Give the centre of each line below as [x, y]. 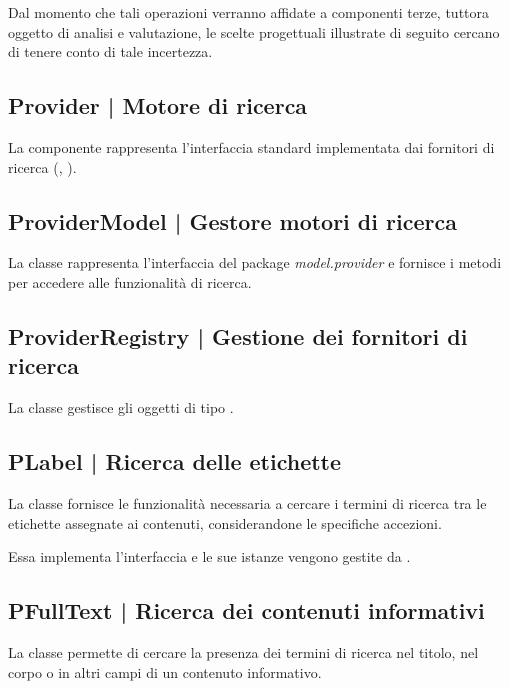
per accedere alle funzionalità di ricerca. [130, 281]
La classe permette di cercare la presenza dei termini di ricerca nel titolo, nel [243, 651]
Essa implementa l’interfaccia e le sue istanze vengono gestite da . [209, 556]
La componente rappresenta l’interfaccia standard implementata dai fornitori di [251, 146]
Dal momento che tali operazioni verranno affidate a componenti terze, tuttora [249, 12]
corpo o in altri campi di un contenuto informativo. [165, 671]
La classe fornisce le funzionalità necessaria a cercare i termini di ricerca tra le [247, 502]
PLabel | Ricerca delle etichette [175, 461]
